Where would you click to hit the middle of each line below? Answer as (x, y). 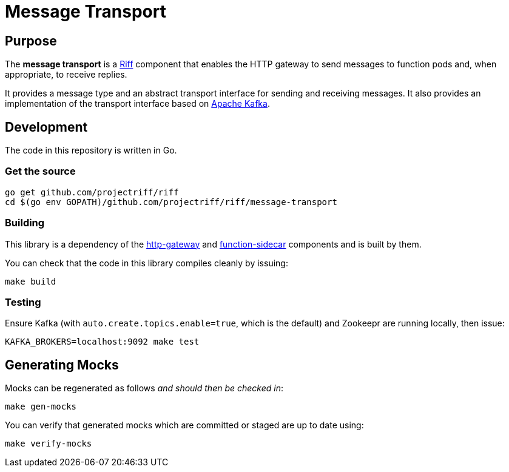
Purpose (31, 41)
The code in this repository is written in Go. (91, 150)
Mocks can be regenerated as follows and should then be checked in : (144, 388)
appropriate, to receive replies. (66, 75)
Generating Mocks (62, 365)
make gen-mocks (41, 407)
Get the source (40, 171)
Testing (23, 302)
